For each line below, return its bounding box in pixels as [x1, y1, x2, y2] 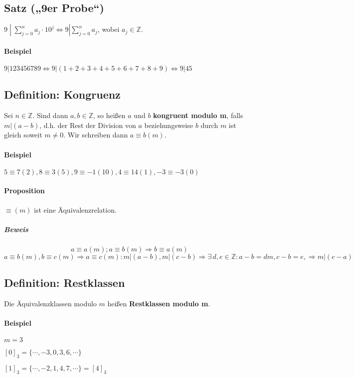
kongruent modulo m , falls [153, 110, 243, 121]
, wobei [97, 24, 120, 34]
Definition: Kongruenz [4, 87, 121, 102]
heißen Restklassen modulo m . [107, 298, 210, 308]
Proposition [4, 185, 45, 196]
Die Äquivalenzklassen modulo [4, 298, 97, 308]
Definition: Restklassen [4, 275, 125, 290]
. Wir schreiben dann [63, 129, 128, 140]
